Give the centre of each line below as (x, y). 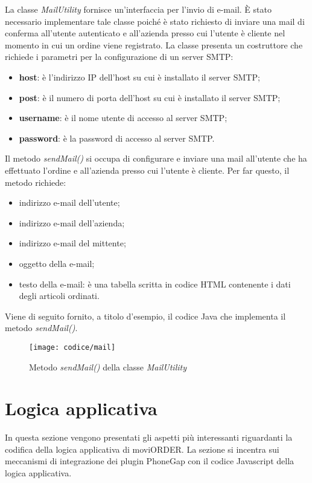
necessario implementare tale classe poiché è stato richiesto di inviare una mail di (155, 21)
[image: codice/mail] (72, 347)
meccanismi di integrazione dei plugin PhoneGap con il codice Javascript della (150, 461)
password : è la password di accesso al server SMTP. (117, 138)
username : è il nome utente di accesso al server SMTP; (123, 118)
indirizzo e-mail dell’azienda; (72, 222)
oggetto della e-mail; (57, 263)
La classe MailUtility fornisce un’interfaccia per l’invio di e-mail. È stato (138, 9)
